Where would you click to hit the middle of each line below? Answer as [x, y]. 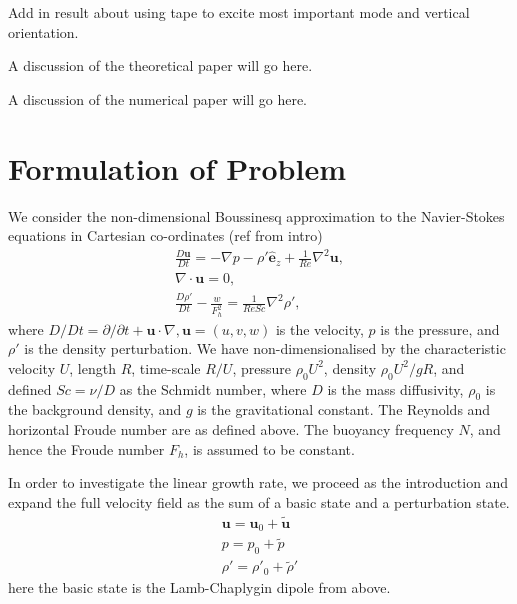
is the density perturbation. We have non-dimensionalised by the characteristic [265, 348]
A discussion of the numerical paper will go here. [158, 98]
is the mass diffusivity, [395, 388]
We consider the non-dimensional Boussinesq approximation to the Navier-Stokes [256, 215]
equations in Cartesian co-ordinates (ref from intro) [165, 235]
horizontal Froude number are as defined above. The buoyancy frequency [231, 429]
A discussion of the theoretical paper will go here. [160, 65]
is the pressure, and [440, 328]
